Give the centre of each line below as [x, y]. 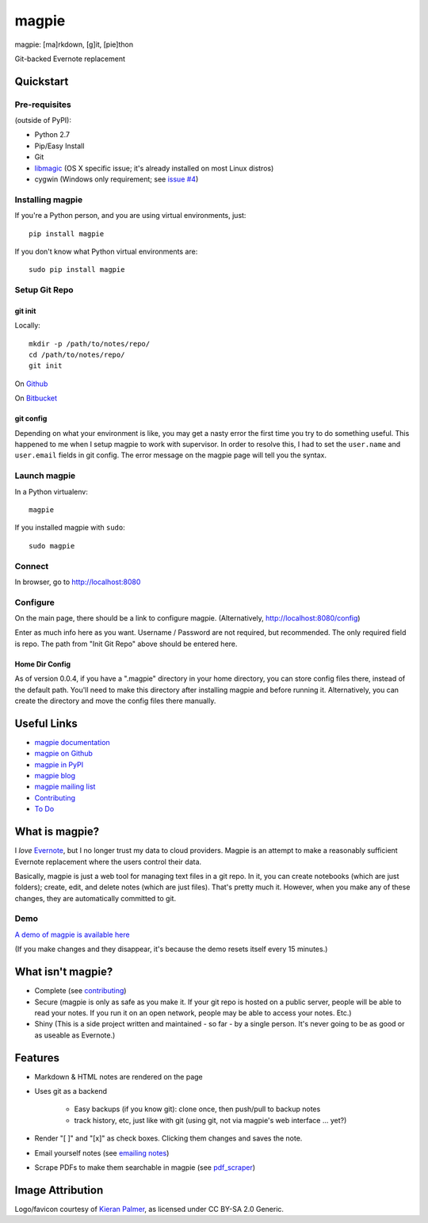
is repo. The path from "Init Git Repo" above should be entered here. [126, 644]
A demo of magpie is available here [72, 934]
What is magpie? [57, 832]
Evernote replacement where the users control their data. [108, 862]
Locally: [28, 326]
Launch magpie [45, 476]
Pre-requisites [43, 105]
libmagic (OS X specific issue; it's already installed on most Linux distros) [154, 168]
